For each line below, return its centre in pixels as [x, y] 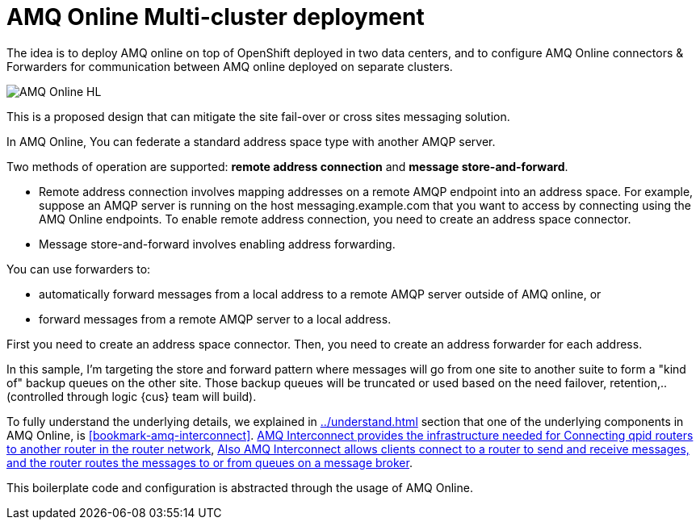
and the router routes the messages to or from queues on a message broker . [210, 462]
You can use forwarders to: [79, 269]
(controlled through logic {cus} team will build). [132, 396]
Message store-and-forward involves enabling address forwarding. [217, 244]
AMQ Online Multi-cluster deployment [216, 17]
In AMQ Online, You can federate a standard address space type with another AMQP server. [251, 141]
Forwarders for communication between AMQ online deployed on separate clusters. [230, 66]
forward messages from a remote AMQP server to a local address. [215, 319]
